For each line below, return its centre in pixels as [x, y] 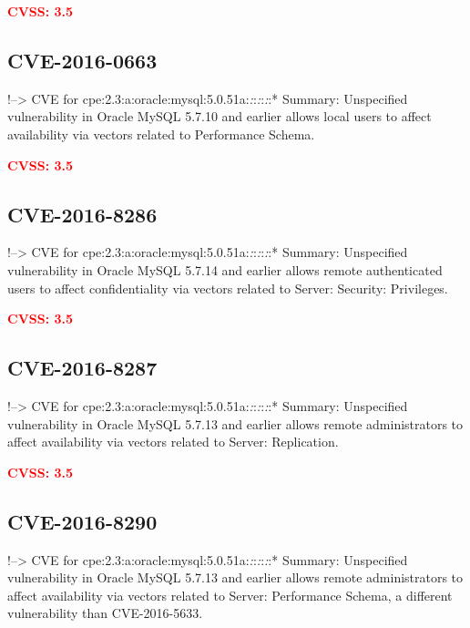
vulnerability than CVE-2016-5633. [105, 613]
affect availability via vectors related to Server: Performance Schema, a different [230, 595]
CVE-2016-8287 [82, 368]
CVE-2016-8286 [82, 214]
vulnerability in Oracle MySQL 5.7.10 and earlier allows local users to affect [220, 116]
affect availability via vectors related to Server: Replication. [173, 442]
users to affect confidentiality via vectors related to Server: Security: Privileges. [228, 288]
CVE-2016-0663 [82, 60]
